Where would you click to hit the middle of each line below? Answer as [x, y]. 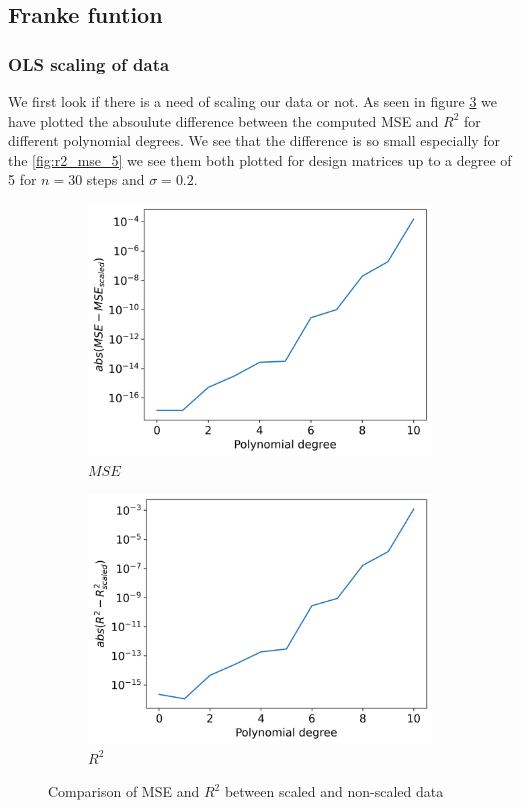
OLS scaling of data [89, 63]
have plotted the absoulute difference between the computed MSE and [223, 120]
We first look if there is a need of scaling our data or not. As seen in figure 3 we [253, 101]
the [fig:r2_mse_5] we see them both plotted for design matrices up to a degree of [260, 159]
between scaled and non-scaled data [334, 791]
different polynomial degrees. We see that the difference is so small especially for [254, 140]
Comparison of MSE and [124, 791]
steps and [115, 179]
